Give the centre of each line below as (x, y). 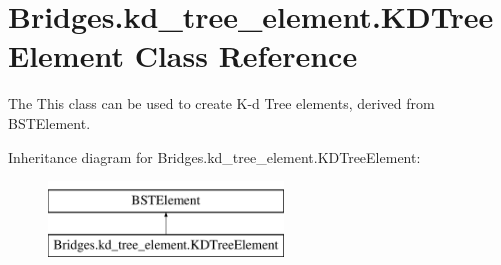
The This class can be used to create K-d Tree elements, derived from (221, 103)
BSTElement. (49, 122)
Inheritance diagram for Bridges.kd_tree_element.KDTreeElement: (214, 156)
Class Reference (246, 55)
